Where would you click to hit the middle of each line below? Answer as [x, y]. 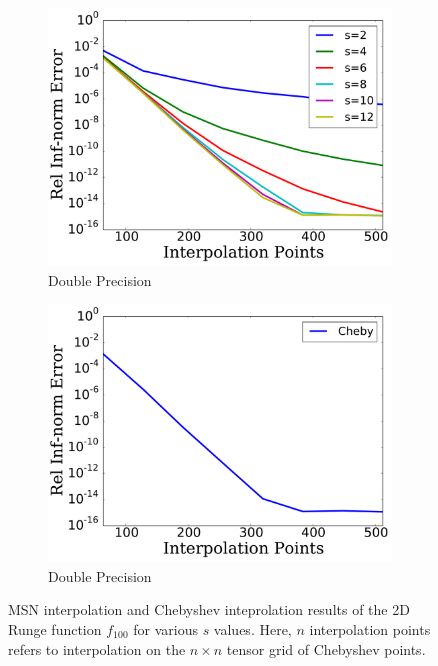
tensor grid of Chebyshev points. [326, 648]
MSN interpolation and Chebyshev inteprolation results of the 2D [209, 609]
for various [165, 628]
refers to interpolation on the [97, 648]
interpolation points [370, 628]
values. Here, [252, 628]
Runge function [55, 628]
